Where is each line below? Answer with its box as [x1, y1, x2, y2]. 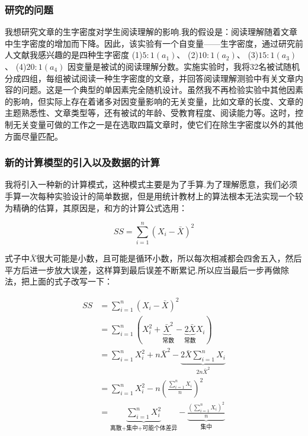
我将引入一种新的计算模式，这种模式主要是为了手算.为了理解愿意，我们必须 [5, 178, 297, 190]
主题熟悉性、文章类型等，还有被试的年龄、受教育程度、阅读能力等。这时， [5, 106, 295, 119]
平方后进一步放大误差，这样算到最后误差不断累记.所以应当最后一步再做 [5, 263, 281, 276]
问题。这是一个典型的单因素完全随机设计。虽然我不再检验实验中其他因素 [21, 83, 303, 96]
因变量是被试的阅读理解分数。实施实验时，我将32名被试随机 [68, 60, 300, 72]
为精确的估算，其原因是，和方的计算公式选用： [5, 201, 187, 214]
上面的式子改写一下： [29, 275, 113, 288]
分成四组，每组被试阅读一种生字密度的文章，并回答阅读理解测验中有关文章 [5, 72, 295, 84]
